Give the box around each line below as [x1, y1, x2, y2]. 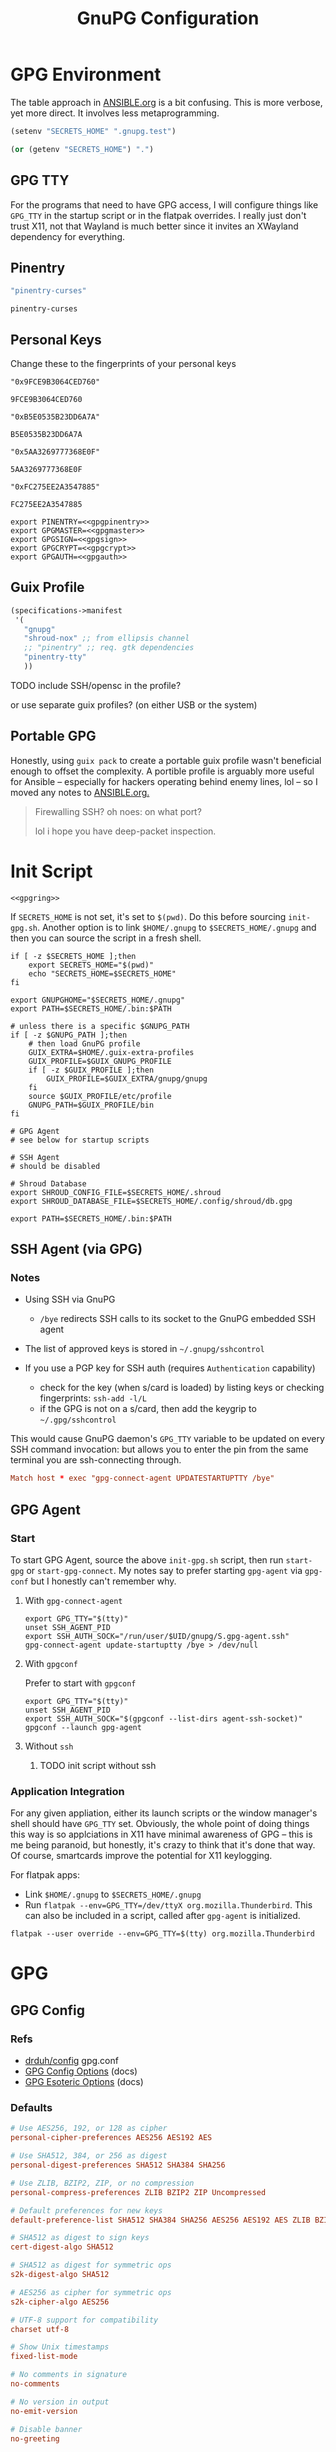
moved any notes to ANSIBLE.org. [10, 786, 150, 798]
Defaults [10, 2101, 53, 2115]
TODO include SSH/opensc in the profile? [10, 679, 182, 691]
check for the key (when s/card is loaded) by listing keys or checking [39, 1382, 325, 1394]
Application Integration [10, 1784, 125, 1798]
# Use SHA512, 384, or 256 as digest [10, 2151, 168, 2161]
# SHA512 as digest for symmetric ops [10, 2260, 172, 2271]
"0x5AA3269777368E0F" [10, 447, 101, 457]
